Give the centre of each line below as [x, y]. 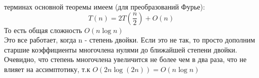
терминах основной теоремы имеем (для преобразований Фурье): [105, 6]
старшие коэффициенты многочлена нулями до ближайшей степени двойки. [121, 49]
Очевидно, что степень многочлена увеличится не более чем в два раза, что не [125, 59]
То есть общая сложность [43, 30]
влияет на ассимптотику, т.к [47, 69]
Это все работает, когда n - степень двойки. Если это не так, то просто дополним [130, 40]
